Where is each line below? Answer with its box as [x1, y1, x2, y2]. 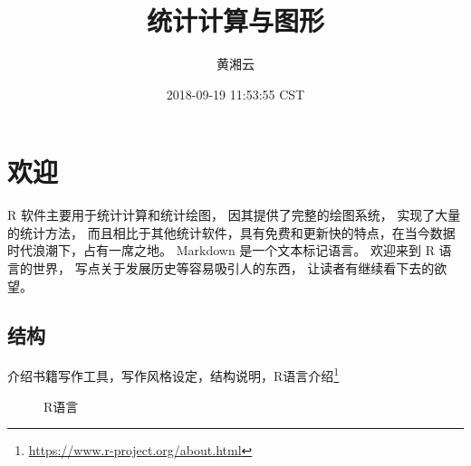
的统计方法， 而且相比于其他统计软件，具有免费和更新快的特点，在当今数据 [7, 223, 456, 242]
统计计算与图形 [146, 2, 324, 39]
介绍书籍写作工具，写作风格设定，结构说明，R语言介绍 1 [7, 364, 340, 385]
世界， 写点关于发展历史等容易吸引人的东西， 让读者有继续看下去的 [32, 259, 435, 278]
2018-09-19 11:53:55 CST [166, 84, 305, 103]
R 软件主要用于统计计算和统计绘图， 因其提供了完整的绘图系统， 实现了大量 [7, 205, 461, 224]
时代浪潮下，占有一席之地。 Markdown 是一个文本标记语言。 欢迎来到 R [7, 241, 435, 260]
